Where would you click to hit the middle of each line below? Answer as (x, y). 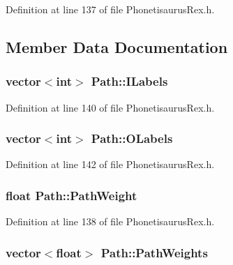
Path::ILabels (129, 81)
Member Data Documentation (117, 46)
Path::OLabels (132, 138)
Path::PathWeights (154, 252)
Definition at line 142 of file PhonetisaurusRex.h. (110, 164)
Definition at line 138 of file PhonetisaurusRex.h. (110, 221)
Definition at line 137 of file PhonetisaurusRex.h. (110, 9)
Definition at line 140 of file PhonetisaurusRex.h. (110, 107)
